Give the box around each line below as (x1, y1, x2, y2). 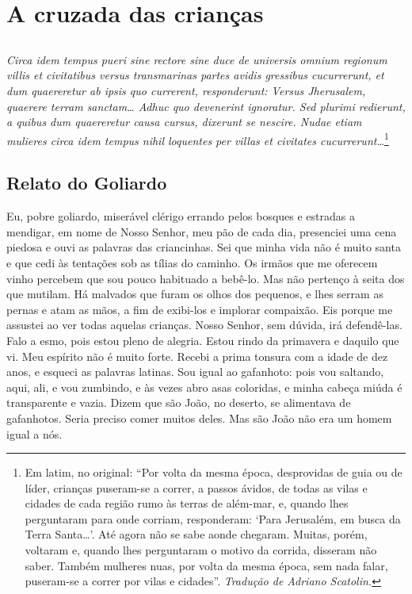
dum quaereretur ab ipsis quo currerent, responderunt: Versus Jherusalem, (6, 82, 366, 98)
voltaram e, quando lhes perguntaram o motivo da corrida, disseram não (25, 542, 377, 558)
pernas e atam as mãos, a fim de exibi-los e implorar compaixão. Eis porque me (6, 301, 393, 317)
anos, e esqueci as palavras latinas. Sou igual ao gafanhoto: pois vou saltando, (6, 363, 384, 380)
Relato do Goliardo (6, 171, 167, 195)
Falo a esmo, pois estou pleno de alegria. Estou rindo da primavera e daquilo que (6, 331, 399, 348)
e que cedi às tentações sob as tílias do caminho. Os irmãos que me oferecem (6, 254, 378, 270)
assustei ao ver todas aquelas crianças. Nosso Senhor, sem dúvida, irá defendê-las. (6, 316, 402, 333)
